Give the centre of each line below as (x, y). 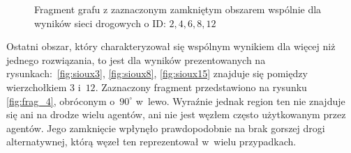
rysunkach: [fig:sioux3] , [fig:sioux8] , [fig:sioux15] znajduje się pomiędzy (157, 73)
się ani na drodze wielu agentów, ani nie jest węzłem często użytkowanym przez (176, 114)
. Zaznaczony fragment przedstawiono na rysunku (201, 87)
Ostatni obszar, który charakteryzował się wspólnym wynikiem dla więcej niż (171, 46)
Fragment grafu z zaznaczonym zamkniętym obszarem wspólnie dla (178, 9)
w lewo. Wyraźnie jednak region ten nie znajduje (240, 100)
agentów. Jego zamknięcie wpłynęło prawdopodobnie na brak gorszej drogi (166, 128)
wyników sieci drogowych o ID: (100, 23)
